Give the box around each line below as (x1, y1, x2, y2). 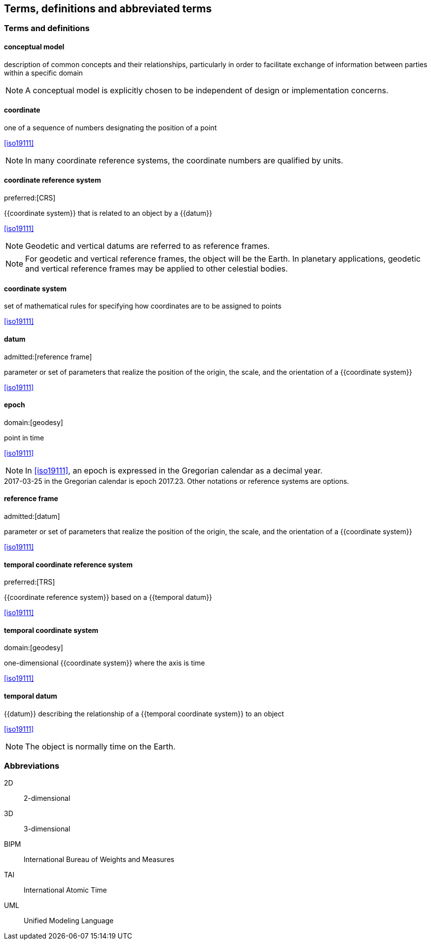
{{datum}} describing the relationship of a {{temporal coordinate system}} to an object (4, 709, 284, 718)
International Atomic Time (24, 886, 107, 895)
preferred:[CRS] (4, 194, 56, 202)
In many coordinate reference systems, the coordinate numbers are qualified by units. (25, 155, 343, 165)
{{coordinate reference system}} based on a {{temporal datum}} (4, 593, 213, 602)
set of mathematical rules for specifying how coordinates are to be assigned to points (4, 302, 282, 311)
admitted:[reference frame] (4, 352, 92, 361)
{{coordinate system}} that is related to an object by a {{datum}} (4, 209, 213, 218)
